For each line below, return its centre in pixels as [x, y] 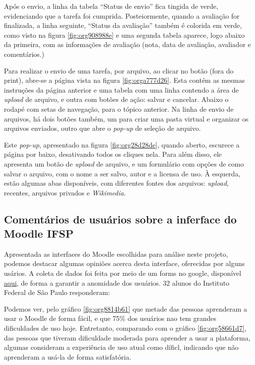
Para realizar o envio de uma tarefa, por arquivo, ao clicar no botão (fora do [119, 70]
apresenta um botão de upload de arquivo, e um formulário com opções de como [124, 163]
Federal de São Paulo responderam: [57, 292]
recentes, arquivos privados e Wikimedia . [65, 192]
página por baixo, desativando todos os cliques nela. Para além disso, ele [113, 154]
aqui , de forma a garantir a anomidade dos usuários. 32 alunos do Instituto [117, 282]
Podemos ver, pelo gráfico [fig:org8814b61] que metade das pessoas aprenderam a [126, 308]
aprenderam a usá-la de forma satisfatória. [68, 356]
